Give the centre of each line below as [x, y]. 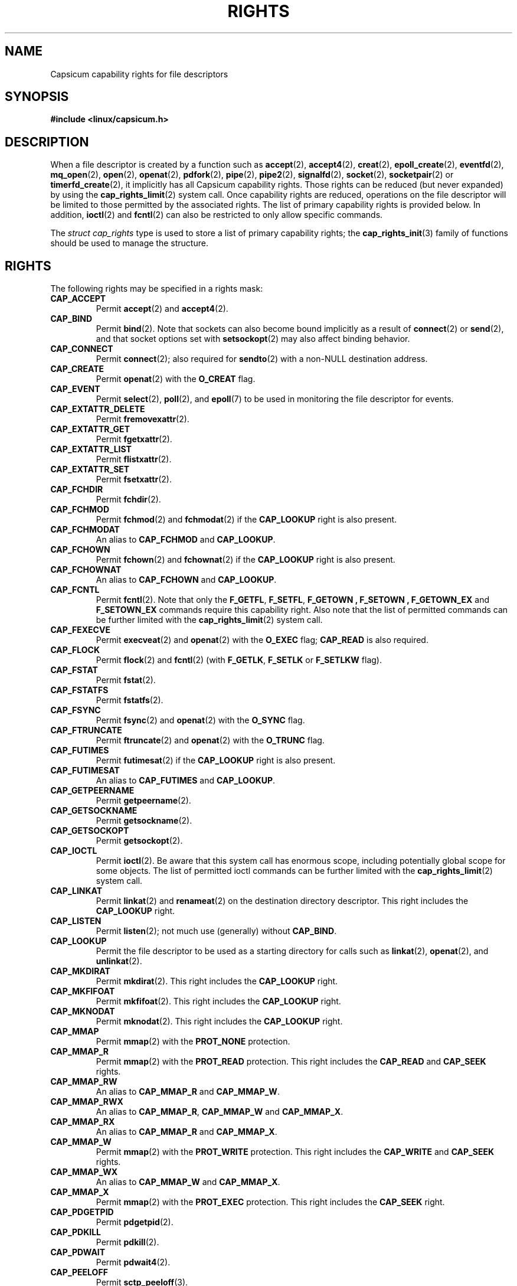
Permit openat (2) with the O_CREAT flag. [176, 379]
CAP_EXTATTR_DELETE [98, 409]
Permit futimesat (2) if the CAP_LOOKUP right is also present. [216, 760]
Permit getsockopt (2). [139, 841]
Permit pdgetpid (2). [135, 1222]
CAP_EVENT [75, 389]
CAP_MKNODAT [83, 1011]
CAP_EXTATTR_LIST [91, 449]
